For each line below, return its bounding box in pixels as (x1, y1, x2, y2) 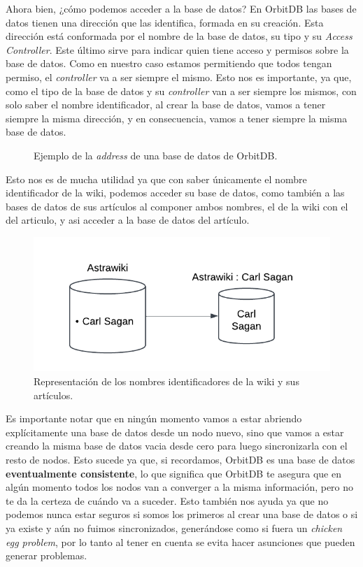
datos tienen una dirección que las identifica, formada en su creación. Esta (6, 15, 324, 29)
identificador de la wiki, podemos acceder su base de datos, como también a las (6, 185, 345, 200)
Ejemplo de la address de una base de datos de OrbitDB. (34, 148, 278, 162)
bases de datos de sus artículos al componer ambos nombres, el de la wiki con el (6, 199, 348, 213)
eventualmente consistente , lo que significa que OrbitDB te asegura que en (6, 466, 341, 480)
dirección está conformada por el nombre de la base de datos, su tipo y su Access (6, 29, 353, 43)
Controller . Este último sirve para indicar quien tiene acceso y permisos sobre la (6, 42, 349, 57)
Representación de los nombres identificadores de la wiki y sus (34, 373, 299, 388)
